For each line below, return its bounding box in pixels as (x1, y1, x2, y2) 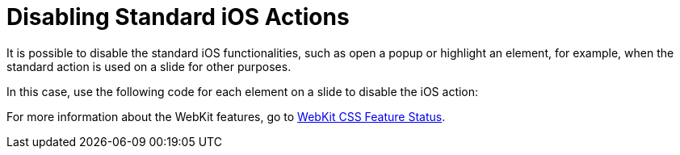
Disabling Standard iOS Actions (6, 3, 350, 31)
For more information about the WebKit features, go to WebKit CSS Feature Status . (6, 109, 446, 124)
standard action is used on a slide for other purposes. (6, 59, 292, 73)
